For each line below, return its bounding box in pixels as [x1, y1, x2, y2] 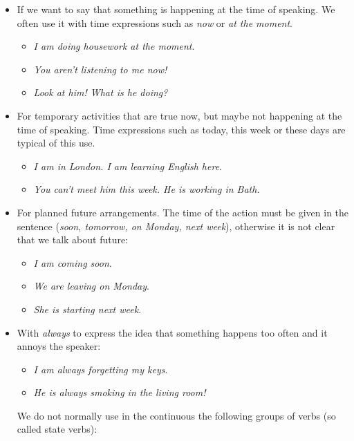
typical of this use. [17, 135, 95, 150]
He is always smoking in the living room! [33, 385, 206, 400]
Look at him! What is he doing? [33, 85, 168, 100]
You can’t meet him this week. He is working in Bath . [33, 182, 260, 196]
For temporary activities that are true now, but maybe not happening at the [17, 108, 342, 122]
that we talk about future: [17, 232, 129, 247]
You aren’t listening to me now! [33, 62, 167, 76]
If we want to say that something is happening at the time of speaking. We [17, 2, 335, 16]
